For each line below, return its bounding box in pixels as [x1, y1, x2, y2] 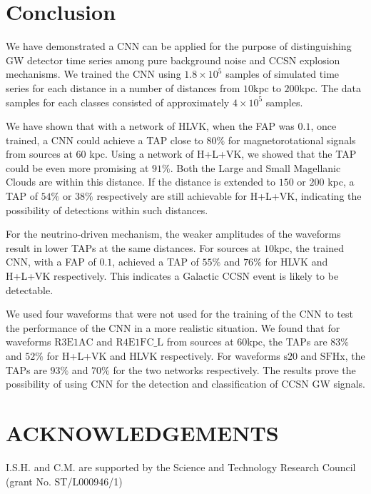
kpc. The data [299, 80, 361, 95]
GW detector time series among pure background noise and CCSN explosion [6, 52, 340, 67]
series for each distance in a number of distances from [6, 80, 240, 95]
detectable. [6, 282, 54, 297]
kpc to [253, 80, 281, 95]
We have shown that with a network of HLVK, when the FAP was [6, 119, 295, 133]
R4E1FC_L [116, 338, 164, 348]
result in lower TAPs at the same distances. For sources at [6, 240, 261, 255]
